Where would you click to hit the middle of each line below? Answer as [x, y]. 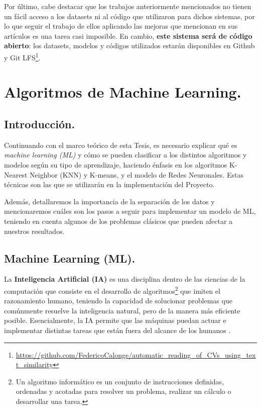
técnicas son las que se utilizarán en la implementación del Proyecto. [109, 184]
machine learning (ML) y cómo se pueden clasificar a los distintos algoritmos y [125, 155]
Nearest [16, 174]
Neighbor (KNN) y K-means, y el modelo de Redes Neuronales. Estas [137, 174]
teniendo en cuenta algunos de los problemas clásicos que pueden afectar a [118, 221]
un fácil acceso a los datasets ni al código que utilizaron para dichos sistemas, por [129, 16]
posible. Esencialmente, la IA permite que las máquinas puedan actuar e [115, 320]
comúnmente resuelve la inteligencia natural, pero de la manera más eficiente [122, 310]
